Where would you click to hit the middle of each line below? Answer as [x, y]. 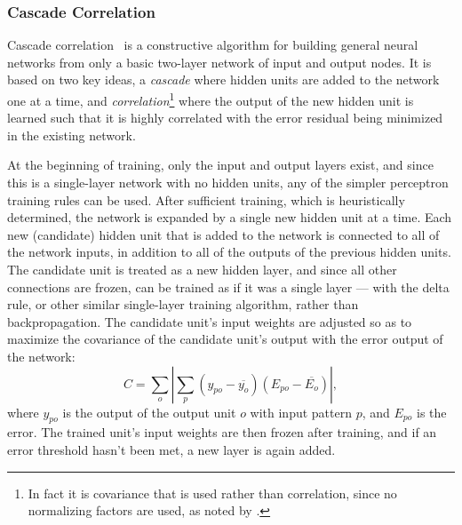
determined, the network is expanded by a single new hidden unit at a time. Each [230, 217]
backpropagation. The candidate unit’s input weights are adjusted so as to [210, 321]
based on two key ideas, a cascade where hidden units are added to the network [223, 80]
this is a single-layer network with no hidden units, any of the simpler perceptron [228, 183]
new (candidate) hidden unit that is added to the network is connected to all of [223, 234]
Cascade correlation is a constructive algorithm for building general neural [213, 45]
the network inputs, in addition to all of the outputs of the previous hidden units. [229, 252]
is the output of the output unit [149, 412]
